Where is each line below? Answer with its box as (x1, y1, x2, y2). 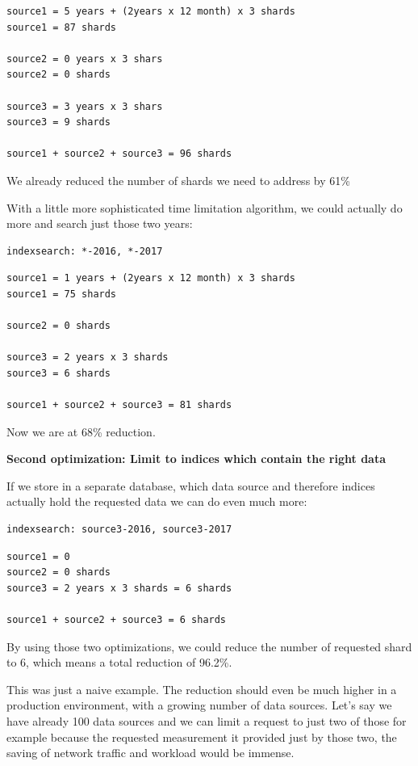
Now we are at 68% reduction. (6, 423, 156, 440)
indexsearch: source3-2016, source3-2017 (6, 524, 232, 536)
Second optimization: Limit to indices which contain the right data (6, 450, 386, 467)
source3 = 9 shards (6, 116, 111, 128)
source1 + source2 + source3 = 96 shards (6, 148, 232, 160)
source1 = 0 (6, 550, 70, 562)
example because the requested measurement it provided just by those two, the (6, 728, 397, 745)
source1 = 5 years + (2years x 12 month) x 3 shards (6, 6, 295, 17)
